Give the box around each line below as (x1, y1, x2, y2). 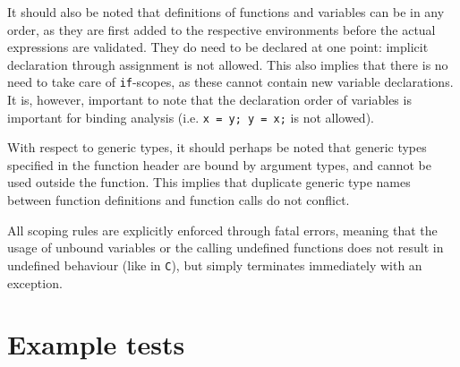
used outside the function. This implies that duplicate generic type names (7, 173, 411, 192)
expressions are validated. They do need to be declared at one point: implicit (7, 38, 429, 56)
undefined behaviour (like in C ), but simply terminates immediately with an (7, 255, 422, 274)
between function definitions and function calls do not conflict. (7, 191, 350, 209)
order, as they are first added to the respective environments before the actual (7, 20, 436, 38)
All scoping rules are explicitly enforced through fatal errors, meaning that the (7, 220, 438, 239)
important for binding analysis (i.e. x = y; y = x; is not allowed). (7, 107, 374, 126)
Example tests (7, 326, 185, 363)
